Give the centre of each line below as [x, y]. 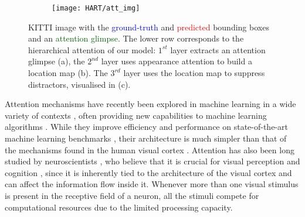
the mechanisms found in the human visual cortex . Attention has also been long [150, 149]
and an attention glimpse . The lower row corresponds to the [136, 38]
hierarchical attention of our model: [92, 49]
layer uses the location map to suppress [194, 73]
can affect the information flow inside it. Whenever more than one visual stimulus [152, 184]
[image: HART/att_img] [96, 8]
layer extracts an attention [218, 49]
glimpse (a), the [57, 61]
